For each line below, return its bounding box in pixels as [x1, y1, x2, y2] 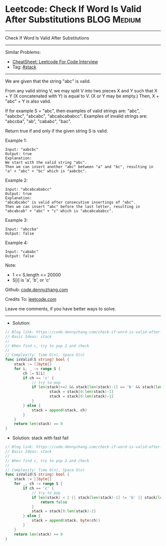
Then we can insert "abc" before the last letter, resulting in [5, 204, 140, 209]
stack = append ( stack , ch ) [31, 408, 87, 413]
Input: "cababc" [5, 249, 39, 254]
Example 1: [5, 137, 27, 143]
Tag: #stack [12, 64, 37, 70]
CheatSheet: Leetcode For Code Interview [12, 58, 98, 65]
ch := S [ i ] [23, 371, 45, 376]
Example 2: [5, 177, 28, 183]
